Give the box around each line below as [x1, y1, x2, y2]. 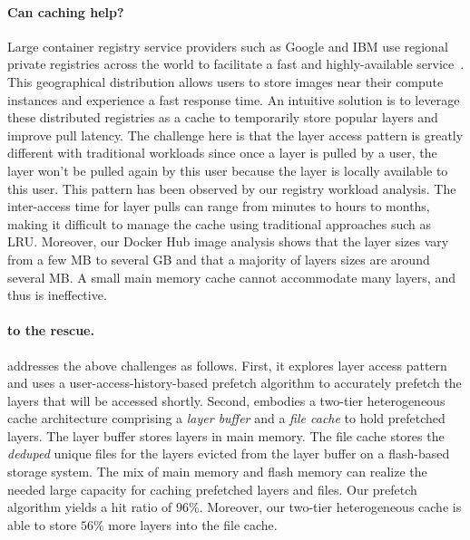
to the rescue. [7, 321, 94, 340]
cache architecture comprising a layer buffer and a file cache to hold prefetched [7, 409, 446, 428]
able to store [7, 515, 77, 534]
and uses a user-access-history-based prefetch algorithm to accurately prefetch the [7, 373, 462, 392]
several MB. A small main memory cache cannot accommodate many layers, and [7, 267, 455, 286]
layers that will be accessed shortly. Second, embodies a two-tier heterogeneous [7, 391, 446, 410]
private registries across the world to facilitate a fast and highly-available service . [7, 54, 465, 73]
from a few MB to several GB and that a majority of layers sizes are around [7, 249, 430, 268]
